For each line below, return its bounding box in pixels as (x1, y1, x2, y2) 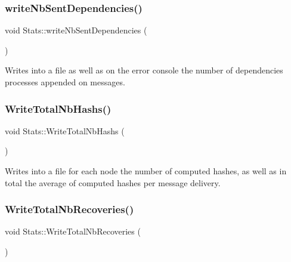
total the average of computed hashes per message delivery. (5, 176, 221, 189)
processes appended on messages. (5, 76, 125, 88)
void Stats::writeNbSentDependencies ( (5, 24, 147, 36)
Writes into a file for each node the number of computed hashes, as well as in (5, 165, 287, 177)
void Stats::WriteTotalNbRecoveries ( (5, 225, 141, 238)
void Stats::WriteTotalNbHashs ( (5, 124, 125, 137)
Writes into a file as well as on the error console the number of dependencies (5, 64, 283, 76)
